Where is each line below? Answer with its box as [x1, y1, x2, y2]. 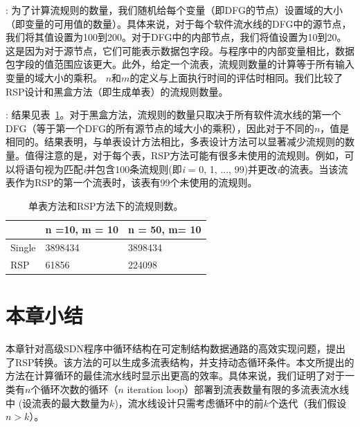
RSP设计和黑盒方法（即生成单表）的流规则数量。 [6, 84, 228, 98]
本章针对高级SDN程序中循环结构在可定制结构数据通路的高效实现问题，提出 [6, 341, 345, 356]
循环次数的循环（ [40, 382, 118, 396]
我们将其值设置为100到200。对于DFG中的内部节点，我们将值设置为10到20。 [6, 30, 347, 44]
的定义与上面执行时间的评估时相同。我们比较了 [129, 70, 343, 84]
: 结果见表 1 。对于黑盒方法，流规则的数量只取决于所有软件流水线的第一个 [6, 107, 341, 122]
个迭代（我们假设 [269, 395, 347, 410]
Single [10, 240, 36, 255]
